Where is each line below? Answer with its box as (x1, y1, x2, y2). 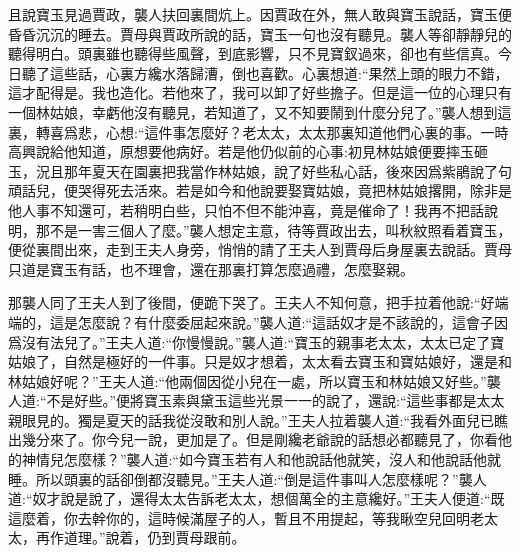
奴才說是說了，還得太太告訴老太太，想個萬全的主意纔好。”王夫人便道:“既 (32, 488, 505, 509)
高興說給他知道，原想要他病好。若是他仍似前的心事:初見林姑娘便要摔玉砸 (8, 141, 488, 162)
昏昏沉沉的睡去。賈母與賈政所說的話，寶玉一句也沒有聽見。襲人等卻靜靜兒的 (8, 23, 512, 44)
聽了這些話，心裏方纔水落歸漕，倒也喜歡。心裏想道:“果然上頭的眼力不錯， (21, 62, 509, 83)
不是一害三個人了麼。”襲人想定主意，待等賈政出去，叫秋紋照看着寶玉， (49, 219, 512, 240)
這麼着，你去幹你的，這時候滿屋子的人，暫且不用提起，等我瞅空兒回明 (8, 507, 470, 528)
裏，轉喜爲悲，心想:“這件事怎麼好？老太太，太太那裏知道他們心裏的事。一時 (8, 121, 509, 142)
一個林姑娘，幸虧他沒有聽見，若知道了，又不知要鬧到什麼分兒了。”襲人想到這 (8, 101, 512, 122)
